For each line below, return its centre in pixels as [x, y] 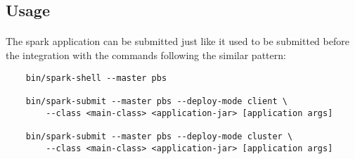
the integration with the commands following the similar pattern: [146, 55]
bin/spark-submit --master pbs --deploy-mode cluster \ [159, 136]
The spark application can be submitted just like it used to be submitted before [177, 41]
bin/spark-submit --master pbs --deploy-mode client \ [156, 101]
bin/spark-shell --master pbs [96, 78]
